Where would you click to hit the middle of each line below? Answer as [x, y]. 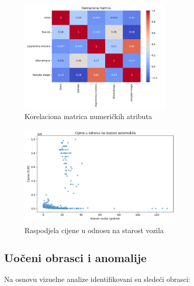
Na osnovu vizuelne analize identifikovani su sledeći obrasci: [97, 279]
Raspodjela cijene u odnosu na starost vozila [94, 230]
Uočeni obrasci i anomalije [76, 257]
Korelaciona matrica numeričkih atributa [88, 116]
